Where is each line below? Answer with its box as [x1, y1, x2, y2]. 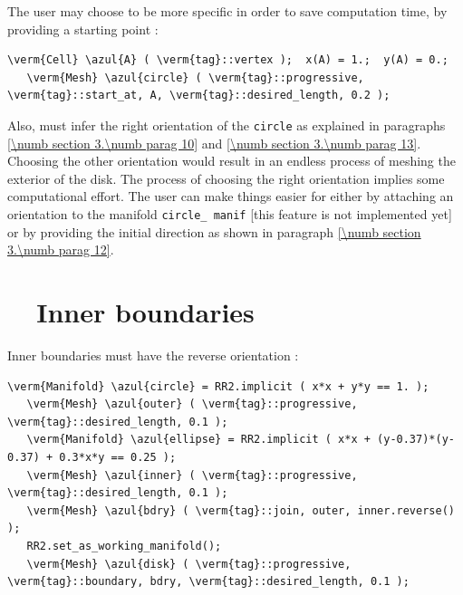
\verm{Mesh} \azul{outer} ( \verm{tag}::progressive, [26, 398, 358, 411]
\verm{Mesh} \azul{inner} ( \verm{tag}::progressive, [26, 468, 358, 482]
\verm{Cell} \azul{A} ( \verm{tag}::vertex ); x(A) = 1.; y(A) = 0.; [7, 53, 449, 67]
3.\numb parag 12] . [7, 240, 114, 259]
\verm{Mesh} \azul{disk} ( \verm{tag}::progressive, [26, 557, 352, 571]
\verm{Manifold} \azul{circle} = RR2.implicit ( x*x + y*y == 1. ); [7, 379, 429, 393]
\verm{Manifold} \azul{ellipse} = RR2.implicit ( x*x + [26, 433, 371, 446]
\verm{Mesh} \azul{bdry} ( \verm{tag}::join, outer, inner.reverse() [26, 504, 455, 517]
